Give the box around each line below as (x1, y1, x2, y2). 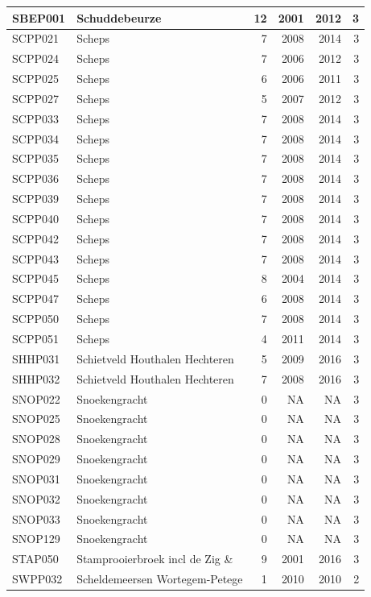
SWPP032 (12, 570, 63, 587)
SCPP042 (12, 230, 59, 247)
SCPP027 (12, 89, 59, 106)
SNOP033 (12, 510, 60, 527)
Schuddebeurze (76, 9, 162, 26)
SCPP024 (12, 50, 59, 67)
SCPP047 (12, 290, 59, 307)
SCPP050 (12, 310, 59, 327)
